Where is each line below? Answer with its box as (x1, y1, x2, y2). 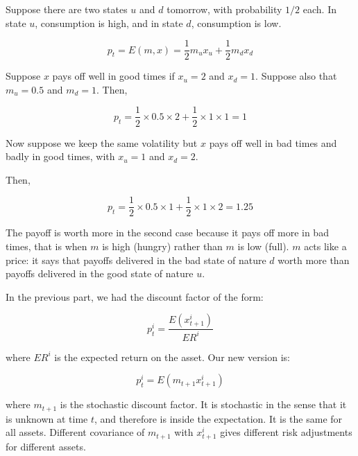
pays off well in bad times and (209, 135, 337, 150)
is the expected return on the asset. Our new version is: (54, 349, 290, 364)
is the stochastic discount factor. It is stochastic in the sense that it (60, 397, 347, 412)
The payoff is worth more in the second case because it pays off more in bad (6, 225, 329, 240)
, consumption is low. (191, 15, 282, 30)
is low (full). (237, 238, 289, 253)
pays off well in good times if (52, 69, 175, 83)
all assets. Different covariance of (6, 425, 145, 439)
